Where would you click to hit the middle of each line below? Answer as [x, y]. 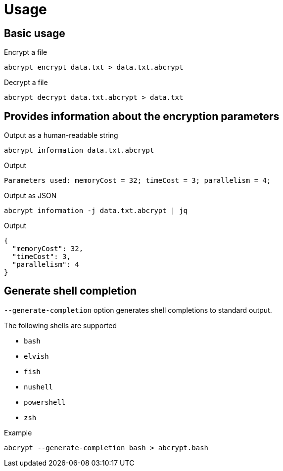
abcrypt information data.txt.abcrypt [79, 150]
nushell [39, 387]
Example [18, 432]
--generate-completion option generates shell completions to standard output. [138, 310]
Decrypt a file [26, 83]
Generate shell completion [71, 291]
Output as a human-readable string [61, 135]
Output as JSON [30, 196]
